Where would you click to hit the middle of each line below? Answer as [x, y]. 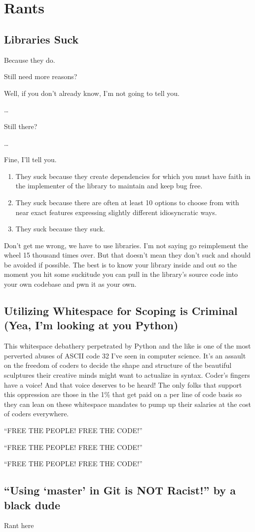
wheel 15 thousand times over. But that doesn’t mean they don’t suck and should [127, 255]
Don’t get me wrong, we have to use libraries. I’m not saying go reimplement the [126, 245]
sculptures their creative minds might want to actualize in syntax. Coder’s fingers [127, 375]
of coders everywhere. [36, 414]
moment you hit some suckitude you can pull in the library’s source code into [121, 274]
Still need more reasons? [41, 76]
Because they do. [30, 60]
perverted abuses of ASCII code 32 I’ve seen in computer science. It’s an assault [125, 355]
